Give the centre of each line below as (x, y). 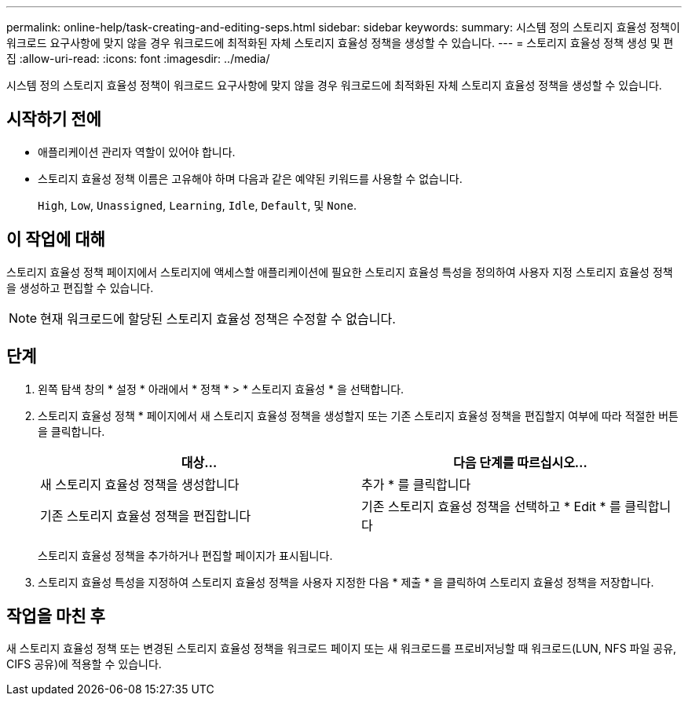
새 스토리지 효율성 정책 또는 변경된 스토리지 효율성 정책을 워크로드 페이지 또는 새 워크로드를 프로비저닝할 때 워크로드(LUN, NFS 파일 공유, (342, 649)
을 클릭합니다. (71, 431)
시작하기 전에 (54, 119)
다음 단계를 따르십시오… (520, 462)
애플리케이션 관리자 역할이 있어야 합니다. (137, 152)
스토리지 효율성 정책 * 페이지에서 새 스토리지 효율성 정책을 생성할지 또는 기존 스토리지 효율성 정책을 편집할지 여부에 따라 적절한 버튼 (358, 415)
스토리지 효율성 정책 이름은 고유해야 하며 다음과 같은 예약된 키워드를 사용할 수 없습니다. (250, 178)
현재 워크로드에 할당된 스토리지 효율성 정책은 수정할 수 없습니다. (218, 318)
